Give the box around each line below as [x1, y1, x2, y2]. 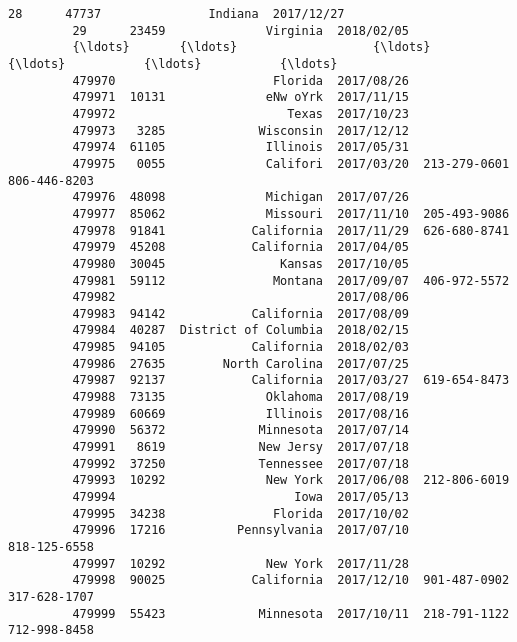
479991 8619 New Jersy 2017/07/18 [72, 440, 409, 455]
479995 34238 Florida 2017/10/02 [72, 506, 409, 521]
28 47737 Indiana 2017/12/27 [8, 7, 345, 21]
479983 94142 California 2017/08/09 [72, 306, 409, 321]
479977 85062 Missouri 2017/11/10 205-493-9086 [72, 206, 510, 221]
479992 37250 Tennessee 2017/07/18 [72, 456, 409, 471]
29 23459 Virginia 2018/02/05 [72, 23, 409, 38]
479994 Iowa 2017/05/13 [72, 490, 409, 505]
